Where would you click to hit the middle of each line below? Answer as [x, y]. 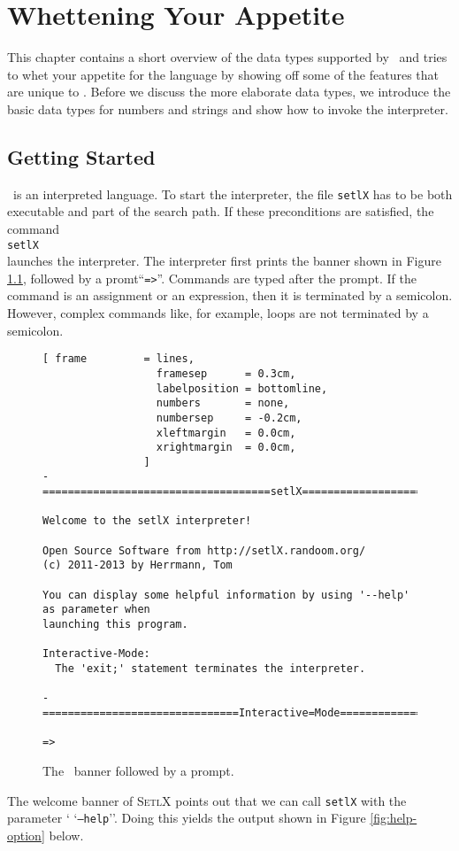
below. [66, 835]
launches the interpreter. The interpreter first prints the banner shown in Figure [224, 261]
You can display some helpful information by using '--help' [226, 595]
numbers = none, [223, 403]
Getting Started [81, 156]
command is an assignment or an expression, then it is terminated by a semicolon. [230, 295]
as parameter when [96, 610]
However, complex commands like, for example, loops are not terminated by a [218, 313]
